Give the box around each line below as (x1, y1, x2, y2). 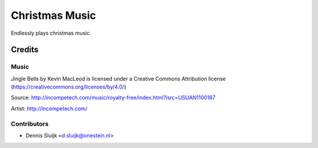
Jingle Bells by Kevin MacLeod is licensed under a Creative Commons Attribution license (11, 75, 226, 82)
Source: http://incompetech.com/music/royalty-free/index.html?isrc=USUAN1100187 (11, 94, 216, 101)
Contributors (11, 120, 49, 128)
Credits (11, 45, 39, 55)
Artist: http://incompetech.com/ (11, 105, 88, 112)
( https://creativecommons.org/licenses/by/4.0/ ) (11, 83, 127, 91)
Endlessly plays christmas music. (11, 29, 91, 37)
